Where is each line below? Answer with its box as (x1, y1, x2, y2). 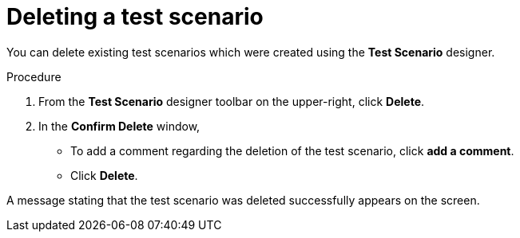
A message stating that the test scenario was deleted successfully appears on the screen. (6, 193, 480, 207)
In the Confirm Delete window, (38, 119, 200, 133)
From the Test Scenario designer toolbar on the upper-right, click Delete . (38, 94, 425, 108)
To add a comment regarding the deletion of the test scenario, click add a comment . (70, 143, 514, 158)
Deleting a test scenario (6, 3, 264, 30)
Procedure (6, 69, 62, 84)
